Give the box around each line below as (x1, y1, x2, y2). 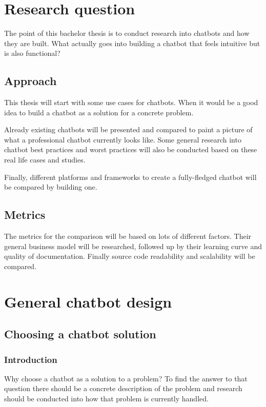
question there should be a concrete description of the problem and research (4, 383, 242, 394)
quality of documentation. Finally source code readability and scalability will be (4, 251, 255, 261)
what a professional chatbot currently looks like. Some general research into (4, 134, 241, 145)
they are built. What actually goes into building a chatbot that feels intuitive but (4, 37, 260, 48)
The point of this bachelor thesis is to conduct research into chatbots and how (4, 28, 250, 38)
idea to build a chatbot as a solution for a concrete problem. (4, 107, 194, 117)
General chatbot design (4, 291, 172, 312)
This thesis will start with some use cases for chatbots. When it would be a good (4, 97, 258, 108)
